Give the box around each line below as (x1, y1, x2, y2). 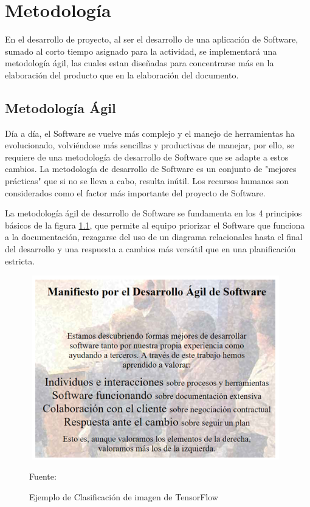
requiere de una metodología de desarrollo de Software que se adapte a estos (5, 150, 289, 163)
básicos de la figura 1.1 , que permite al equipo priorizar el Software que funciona (5, 218, 305, 231)
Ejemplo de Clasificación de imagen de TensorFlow (29, 490, 218, 503)
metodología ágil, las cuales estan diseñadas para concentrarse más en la (5, 57, 274, 69)
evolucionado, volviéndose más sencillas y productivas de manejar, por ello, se (5, 139, 294, 151)
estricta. (5, 254, 35, 267)
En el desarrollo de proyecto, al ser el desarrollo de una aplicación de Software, (5, 33, 298, 46)
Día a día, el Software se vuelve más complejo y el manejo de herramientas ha (5, 126, 295, 139)
